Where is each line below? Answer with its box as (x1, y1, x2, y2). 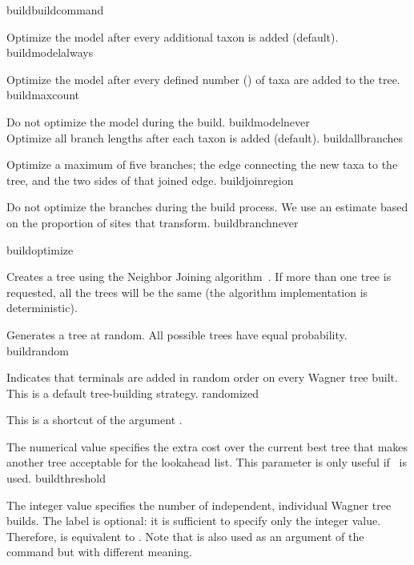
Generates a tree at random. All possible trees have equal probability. (6, 326, 348, 343)
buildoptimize (6, 241, 74, 258)
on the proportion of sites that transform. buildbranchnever (6, 214, 299, 230)
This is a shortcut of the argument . (6, 411, 183, 428)
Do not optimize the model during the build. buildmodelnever (6, 113, 310, 130)
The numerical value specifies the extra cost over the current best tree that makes (6, 438, 408, 455)
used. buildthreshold (6, 470, 106, 487)
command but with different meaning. (6, 543, 192, 560)
